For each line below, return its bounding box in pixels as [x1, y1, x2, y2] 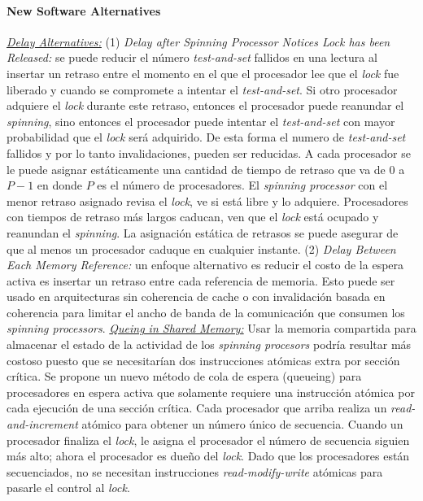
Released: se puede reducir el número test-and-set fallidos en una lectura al [7, 49, 377, 66]
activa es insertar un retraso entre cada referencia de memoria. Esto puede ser [7, 272, 395, 289]
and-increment [7, 416, 78, 433]
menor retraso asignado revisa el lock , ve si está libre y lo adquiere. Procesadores [7, 192, 408, 209]
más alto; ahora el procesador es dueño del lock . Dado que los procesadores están [7, 447, 410, 464]
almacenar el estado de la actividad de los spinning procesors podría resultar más [7, 336, 412, 353]
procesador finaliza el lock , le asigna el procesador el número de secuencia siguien [7, 431, 410, 448]
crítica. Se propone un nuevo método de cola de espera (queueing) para [7, 368, 362, 385]
